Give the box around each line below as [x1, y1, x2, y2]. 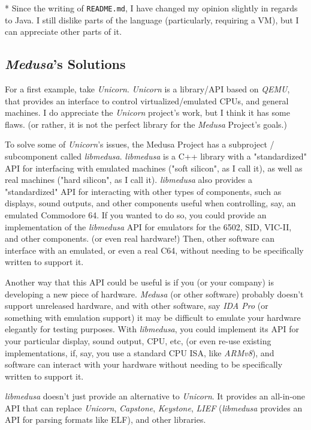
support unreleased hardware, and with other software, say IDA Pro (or [5, 299, 268, 312]
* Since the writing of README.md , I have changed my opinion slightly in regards [5, 2, 298, 14]
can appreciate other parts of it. [5, 25, 122, 38]
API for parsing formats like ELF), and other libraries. [5, 413, 206, 426]
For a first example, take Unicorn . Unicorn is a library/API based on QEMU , [5, 83, 290, 95]
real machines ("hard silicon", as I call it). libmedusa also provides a [5, 173, 253, 186]
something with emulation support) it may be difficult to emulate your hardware [5, 311, 301, 323]
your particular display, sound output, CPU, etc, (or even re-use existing [5, 334, 271, 347]
